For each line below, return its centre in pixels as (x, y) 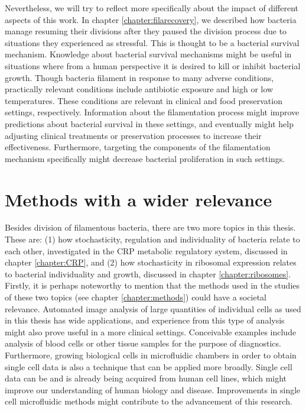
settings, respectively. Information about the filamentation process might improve (152, 112)
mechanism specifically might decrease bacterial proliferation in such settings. (145, 158)
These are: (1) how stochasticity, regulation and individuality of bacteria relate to (152, 239)
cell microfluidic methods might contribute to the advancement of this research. (149, 401)
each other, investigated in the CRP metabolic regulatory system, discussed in (146, 250)
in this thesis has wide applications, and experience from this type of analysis (145, 320)
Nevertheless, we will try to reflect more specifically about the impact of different (152, 8)
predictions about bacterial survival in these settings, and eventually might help (149, 123)
